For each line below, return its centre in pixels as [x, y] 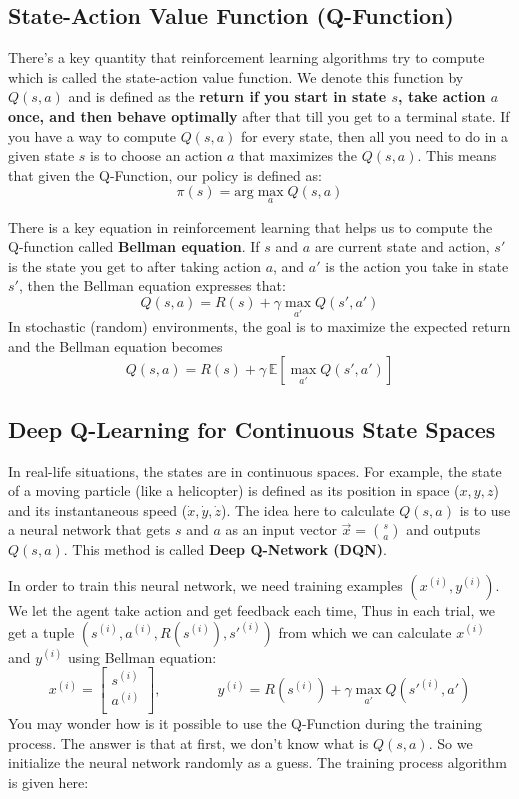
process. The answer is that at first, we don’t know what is [188, 742]
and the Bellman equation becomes [115, 345]
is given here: [48, 782]
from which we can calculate [365, 631]
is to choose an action [156, 155]
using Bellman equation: [142, 656]
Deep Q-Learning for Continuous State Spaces [252, 428]
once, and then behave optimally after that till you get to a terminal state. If [259, 115]
